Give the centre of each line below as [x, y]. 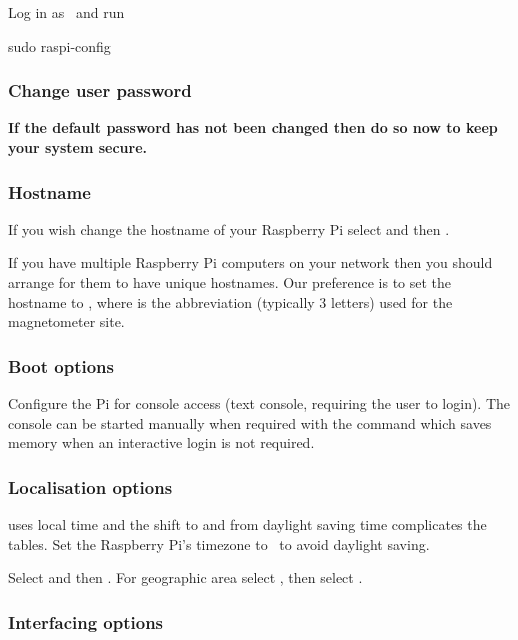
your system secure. [77, 147]
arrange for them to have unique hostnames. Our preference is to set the [230, 282]
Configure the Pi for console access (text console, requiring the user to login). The [259, 403]
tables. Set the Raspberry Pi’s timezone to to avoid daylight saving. [219, 543]
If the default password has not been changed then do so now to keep [253, 127]
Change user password [100, 90]
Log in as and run [66, 12]
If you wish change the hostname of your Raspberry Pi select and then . [229, 228]
